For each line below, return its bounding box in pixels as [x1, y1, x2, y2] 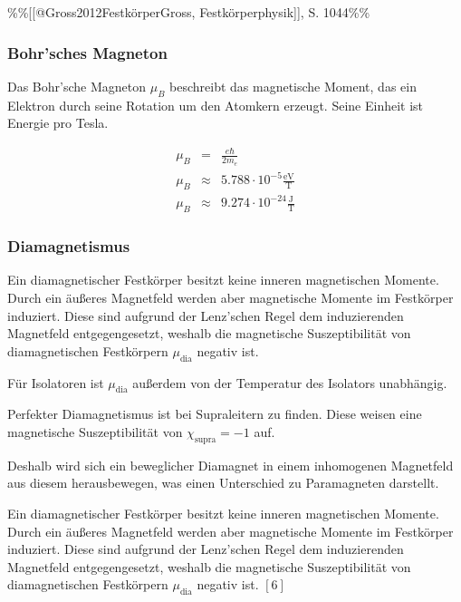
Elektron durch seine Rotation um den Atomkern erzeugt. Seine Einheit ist [7, 95, 424, 114]
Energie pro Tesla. [7, 113, 109, 132]
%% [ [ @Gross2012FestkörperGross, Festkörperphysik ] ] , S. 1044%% [7, 3, 370, 21]
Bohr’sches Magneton [7, 41, 168, 63]
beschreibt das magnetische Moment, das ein [169, 76, 417, 95]
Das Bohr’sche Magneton [7, 76, 147, 95]
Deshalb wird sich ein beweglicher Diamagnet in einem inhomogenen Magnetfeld [7, 455, 454, 474]
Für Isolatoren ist [7, 373, 104, 392]
